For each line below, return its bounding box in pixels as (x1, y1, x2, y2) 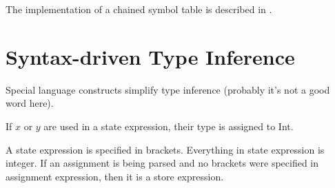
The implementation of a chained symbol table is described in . (6, 2, 272, 16)
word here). (6, 96, 54, 110)
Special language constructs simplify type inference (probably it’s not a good (6, 82, 330, 96)
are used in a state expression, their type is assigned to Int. (43, 118, 294, 133)
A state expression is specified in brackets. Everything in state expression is (6, 142, 325, 156)
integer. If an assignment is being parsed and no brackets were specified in (6, 156, 319, 170)
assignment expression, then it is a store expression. (6, 169, 224, 183)
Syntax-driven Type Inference (6, 42, 295, 70)
